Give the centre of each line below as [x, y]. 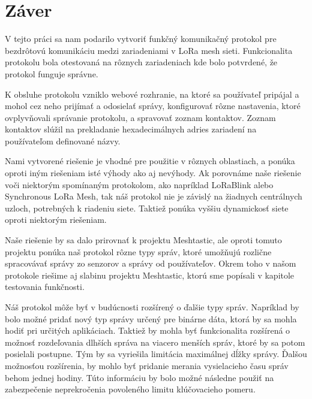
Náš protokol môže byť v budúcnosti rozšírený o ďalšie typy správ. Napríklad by [152, 307]
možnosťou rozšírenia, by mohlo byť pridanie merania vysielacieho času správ [147, 365]
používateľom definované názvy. [63, 140]
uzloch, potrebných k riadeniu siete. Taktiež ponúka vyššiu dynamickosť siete [147, 208]
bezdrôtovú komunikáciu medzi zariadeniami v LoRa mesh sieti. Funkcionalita [149, 50]
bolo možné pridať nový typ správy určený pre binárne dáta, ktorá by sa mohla [151, 318]
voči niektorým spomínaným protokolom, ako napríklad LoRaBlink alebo [139, 184]
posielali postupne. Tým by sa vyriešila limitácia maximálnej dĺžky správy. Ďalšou [156, 354]
